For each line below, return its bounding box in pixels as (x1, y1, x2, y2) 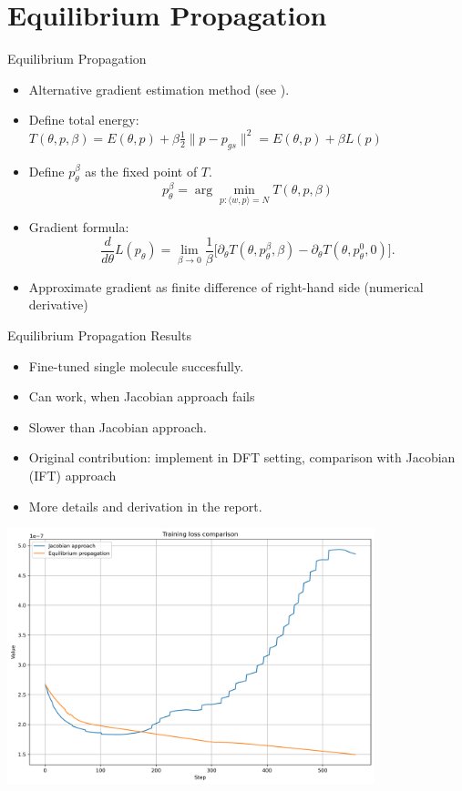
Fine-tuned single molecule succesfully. (28, 356, 244, 375)
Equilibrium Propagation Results (7, 326, 191, 344)
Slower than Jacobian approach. (28, 417, 207, 436)
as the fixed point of (85, 161, 198, 180)
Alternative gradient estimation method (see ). (28, 79, 290, 98)
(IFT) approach (28, 465, 117, 484)
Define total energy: (28, 110, 139, 129)
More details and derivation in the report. (28, 496, 262, 515)
